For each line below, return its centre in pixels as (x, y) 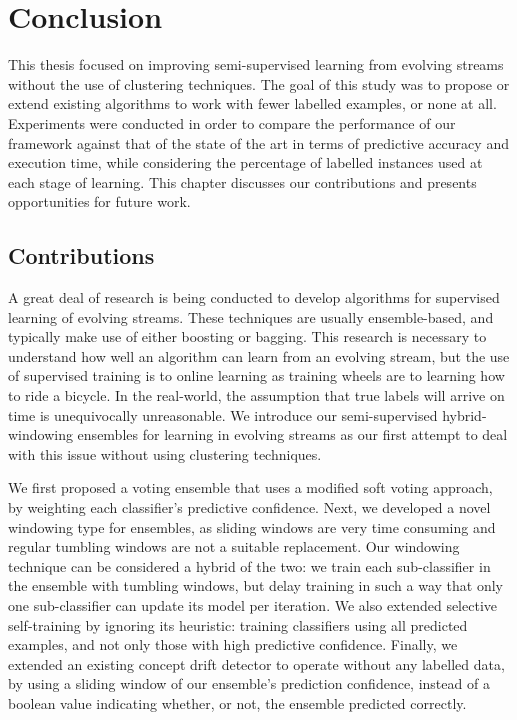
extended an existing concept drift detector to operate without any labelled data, (256, 663)
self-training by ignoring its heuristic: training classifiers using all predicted (238, 624)
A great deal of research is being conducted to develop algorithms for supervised (254, 297)
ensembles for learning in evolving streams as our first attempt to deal (292, 434)
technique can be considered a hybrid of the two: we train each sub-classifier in (249, 565)
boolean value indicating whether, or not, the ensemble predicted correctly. (237, 702)
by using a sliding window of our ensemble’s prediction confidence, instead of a (249, 683)
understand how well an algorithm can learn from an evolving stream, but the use (259, 355)
